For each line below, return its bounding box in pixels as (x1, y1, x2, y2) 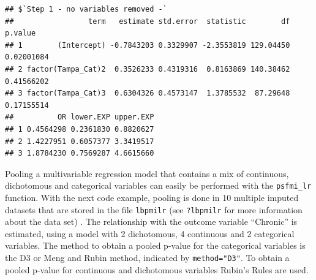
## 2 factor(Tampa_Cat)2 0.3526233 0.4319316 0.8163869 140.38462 (5, 64, 290, 74)
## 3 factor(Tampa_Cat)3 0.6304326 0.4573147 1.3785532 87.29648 (5, 89, 290, 98)
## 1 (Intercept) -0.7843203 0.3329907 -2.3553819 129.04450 (5, 40, 290, 50)
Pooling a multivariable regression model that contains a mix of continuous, (5, 167, 289, 180)
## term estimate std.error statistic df (5, 17, 290, 26)
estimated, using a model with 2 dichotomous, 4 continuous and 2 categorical (5, 227, 295, 240)
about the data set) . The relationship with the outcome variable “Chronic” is (5, 215, 298, 228)
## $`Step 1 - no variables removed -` (5, 5, 167, 13)
